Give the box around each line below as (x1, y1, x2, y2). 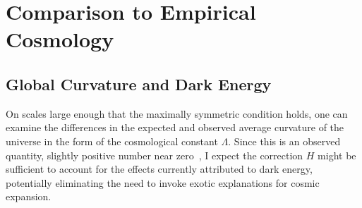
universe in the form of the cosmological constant (6, 133, 218, 148)
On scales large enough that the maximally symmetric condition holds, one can (6, 106, 348, 121)
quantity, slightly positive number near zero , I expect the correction (6, 147, 303, 162)
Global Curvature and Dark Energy (6, 73, 272, 94)
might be (318, 147, 356, 162)
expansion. (6, 189, 52, 204)
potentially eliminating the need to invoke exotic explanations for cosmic (6, 175, 320, 190)
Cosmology (6, 25, 114, 54)
